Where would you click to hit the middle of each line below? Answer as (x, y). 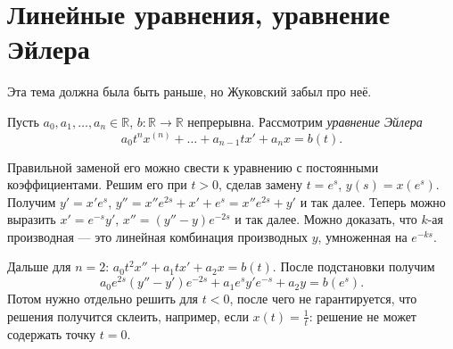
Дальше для (39, 266)
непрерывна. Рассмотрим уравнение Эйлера (305, 121)
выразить (32, 219)
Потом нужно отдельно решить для (103, 299)
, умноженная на (362, 236)
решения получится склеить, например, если (128, 316)
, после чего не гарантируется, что (323, 299)
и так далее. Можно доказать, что (326, 219)
